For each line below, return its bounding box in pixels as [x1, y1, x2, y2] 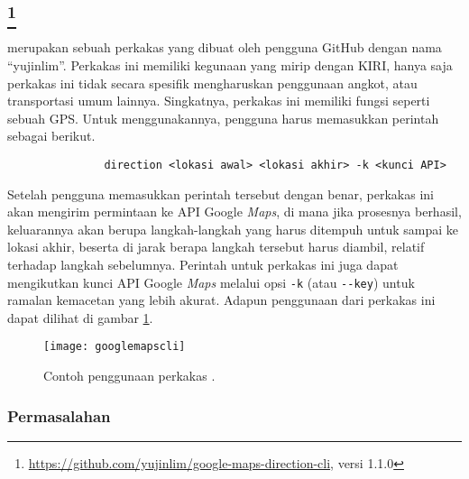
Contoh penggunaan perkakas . [43, 366, 216, 384]
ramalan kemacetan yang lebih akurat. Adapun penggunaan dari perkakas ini [7, 290, 436, 309]
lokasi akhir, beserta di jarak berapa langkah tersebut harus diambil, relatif [7, 237, 425, 256]
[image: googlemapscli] [43, 340, 186, 354]
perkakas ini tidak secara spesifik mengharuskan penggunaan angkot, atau [7, 73, 418, 92]
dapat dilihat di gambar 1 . [7, 308, 153, 327]
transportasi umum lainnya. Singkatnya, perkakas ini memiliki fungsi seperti [7, 91, 430, 110]
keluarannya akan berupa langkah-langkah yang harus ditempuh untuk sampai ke [7, 219, 459, 238]
